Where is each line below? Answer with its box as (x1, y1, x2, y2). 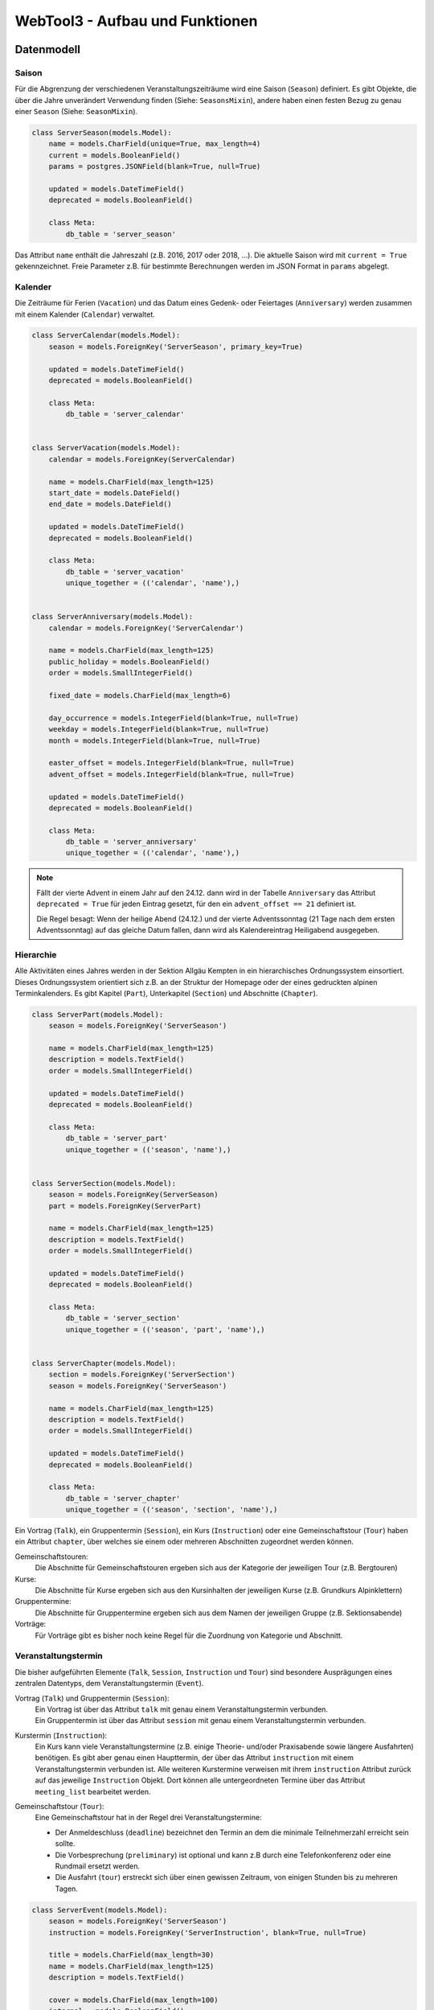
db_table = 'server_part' (65, 1134, 168, 1143)
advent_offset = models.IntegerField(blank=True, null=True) (48, 769, 295, 779)
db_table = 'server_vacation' (65, 567, 185, 576)
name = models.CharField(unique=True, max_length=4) (48, 139, 261, 149)
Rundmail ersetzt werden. (55, 1861, 141, 1871)
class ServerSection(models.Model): (31, 1179, 177, 1188)
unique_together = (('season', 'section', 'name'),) (65, 1505, 278, 1515)
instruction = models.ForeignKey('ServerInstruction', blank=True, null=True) (48, 1928, 367, 1937)
